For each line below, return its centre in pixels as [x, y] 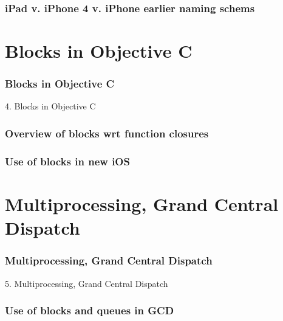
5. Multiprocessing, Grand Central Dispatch [87, 283]
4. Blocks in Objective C [50, 106]
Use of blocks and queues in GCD [90, 310]
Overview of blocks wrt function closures [107, 133]
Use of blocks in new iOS [67, 161]
